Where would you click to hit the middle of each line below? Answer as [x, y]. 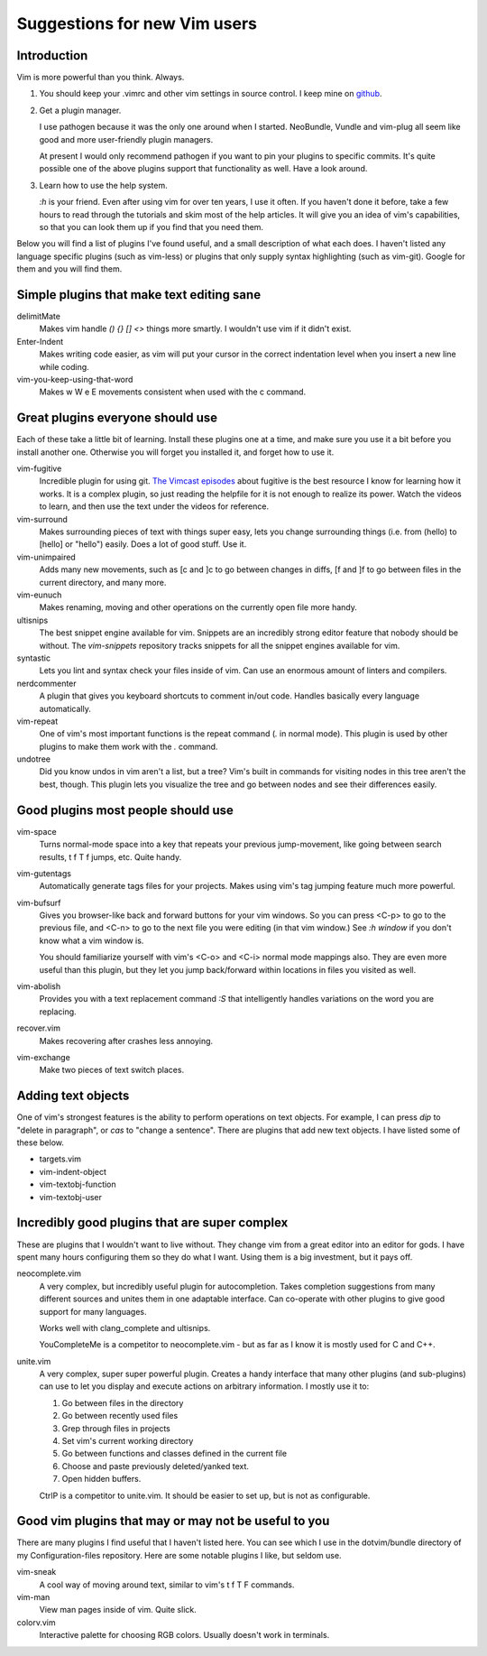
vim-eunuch [39, 595]
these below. [41, 1143]
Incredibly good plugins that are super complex [152, 1223]
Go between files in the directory [123, 1402]
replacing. [58, 1012]
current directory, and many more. [103, 582]
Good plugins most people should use [125, 810]
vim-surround [42, 519]
